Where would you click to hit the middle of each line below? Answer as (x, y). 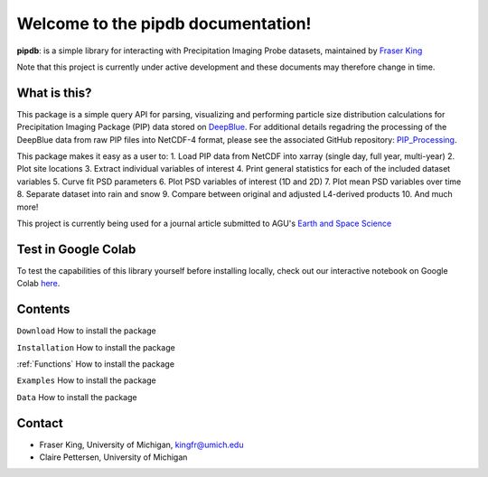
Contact (40, 423)
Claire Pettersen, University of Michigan (113, 457)
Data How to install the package (77, 397)
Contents (43, 309)
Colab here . (38, 284)
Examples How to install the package (87, 380)
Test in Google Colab (76, 249)
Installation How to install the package (96, 347)
